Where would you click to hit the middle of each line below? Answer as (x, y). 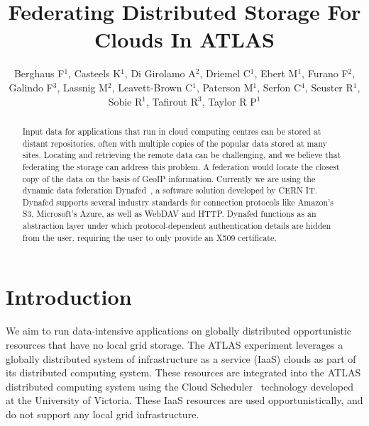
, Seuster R (329, 87)
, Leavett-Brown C (152, 87)
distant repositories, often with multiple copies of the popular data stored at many (175, 143)
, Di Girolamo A (160, 73)
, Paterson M (225, 87)
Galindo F (31, 87)
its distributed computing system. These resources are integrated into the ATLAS (183, 372)
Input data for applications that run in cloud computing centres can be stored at (172, 131)
